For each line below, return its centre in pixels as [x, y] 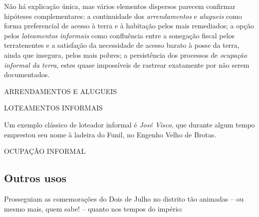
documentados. [27, 74]
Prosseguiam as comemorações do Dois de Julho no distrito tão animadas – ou [124, 198]
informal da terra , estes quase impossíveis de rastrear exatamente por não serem [127, 64]
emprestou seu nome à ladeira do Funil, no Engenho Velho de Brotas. [110, 134]
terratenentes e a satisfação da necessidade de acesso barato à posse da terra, [122, 45]
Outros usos [35, 178]
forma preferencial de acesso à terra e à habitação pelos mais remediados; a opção [129, 26]
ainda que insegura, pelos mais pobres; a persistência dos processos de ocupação [126, 54]
